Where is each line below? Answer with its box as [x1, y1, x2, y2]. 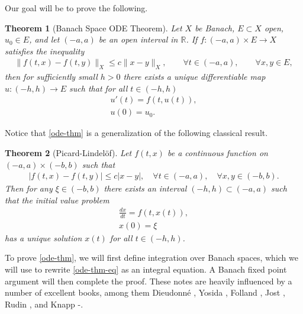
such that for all [69, 82, 128, 94]
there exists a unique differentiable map [123, 70, 266, 83]
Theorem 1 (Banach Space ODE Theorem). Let [5, 21, 182, 34]
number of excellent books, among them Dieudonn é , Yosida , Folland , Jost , [5, 286, 285, 299]
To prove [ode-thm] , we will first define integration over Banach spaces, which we [5, 251, 298, 264]
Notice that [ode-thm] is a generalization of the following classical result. [5, 127, 268, 139]
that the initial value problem [5, 193, 109, 206]
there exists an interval [104, 182, 187, 195]
